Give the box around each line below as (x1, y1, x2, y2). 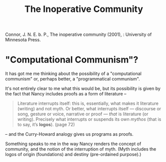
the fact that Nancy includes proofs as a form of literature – (5, 91, 127, 97)
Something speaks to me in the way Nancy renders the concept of (5, 141, 142, 147)
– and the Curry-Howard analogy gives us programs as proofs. (5, 131, 134, 137)
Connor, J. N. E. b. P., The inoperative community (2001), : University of (5, 31, 152, 38)
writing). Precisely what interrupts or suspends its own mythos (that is (17, 116, 162, 122)
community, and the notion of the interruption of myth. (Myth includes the (5, 146, 157, 152)
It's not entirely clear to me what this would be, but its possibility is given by (5, 85, 161, 91)
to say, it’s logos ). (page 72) (17, 122, 75, 128)
